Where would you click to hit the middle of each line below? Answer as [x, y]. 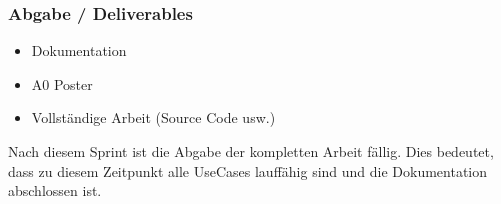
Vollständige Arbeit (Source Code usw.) [153, 117]
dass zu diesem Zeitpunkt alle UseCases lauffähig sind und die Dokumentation [248, 170]
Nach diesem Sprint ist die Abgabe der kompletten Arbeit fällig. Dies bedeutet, [251, 151]
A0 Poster [62, 83]
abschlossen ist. [55, 190]
